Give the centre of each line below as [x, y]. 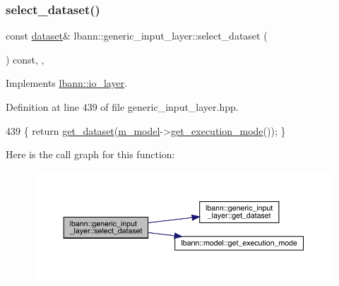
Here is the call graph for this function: [90, 154]
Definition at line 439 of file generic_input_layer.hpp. [122, 107]
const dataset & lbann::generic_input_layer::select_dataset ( [137, 36]
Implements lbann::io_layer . [67, 83]
